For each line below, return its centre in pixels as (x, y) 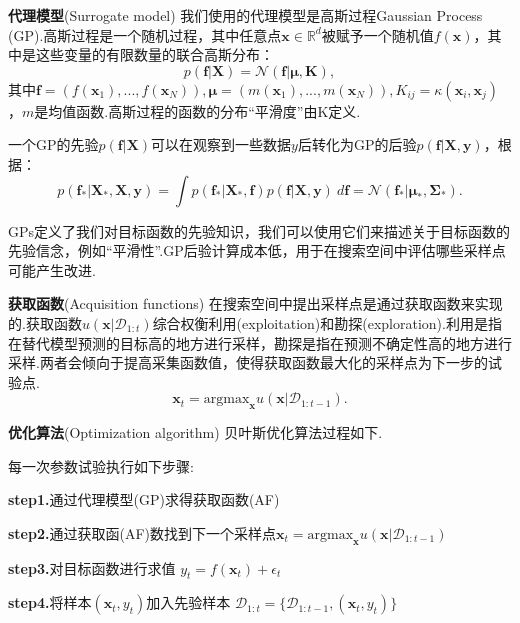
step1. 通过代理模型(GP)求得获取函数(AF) (144, 499)
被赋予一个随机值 (377, 34)
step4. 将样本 (50, 602)
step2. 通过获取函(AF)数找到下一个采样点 (142, 532)
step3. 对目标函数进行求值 (92, 567)
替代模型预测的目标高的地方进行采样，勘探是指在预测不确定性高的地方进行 (266, 342)
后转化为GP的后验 (357, 144)
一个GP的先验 (53, 144)
